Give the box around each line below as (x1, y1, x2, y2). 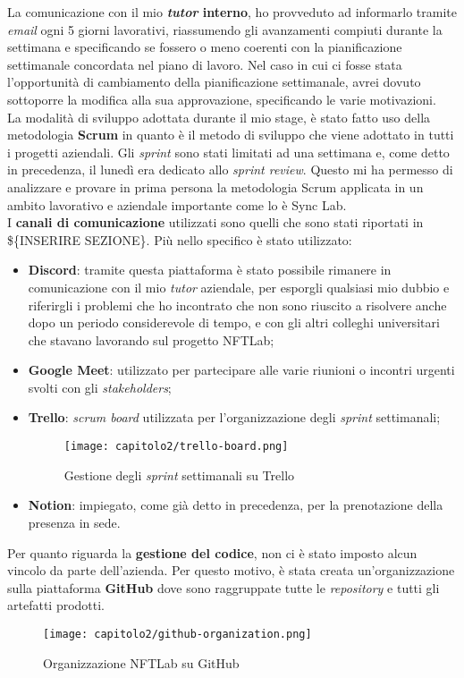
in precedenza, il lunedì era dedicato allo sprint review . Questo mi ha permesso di (7, 160, 453, 179)
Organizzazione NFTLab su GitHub (43, 653, 240, 672)
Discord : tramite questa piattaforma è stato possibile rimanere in (28, 260, 392, 279)
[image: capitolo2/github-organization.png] (43, 627, 312, 640)
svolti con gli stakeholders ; (28, 377, 172, 396)
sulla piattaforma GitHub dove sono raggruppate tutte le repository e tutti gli (7, 578, 440, 597)
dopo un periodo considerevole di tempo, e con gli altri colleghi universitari (28, 313, 440, 332)
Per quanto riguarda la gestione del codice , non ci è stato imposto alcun (7, 543, 418, 562)
